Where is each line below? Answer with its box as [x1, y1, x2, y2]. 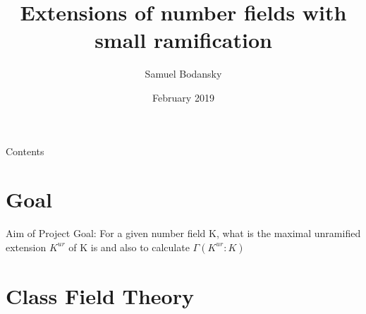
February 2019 [152, 90, 214, 104]
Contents [6, 143, 44, 158]
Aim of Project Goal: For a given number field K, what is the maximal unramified [6, 226, 361, 241]
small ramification [94, 25, 272, 54]
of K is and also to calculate [68, 239, 190, 254]
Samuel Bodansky [145, 66, 222, 81]
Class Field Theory [6, 282, 194, 310]
